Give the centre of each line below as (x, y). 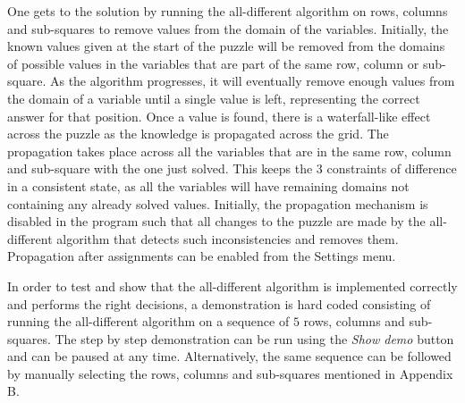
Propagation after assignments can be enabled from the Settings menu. (202, 256)
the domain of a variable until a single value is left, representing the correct (214, 98)
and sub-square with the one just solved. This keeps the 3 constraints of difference (232, 168)
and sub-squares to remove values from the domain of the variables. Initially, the (228, 28)
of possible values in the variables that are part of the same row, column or (213, 63)
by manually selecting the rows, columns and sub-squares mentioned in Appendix (230, 373)
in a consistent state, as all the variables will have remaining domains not (208, 185)
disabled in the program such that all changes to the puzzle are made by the (216, 221)
